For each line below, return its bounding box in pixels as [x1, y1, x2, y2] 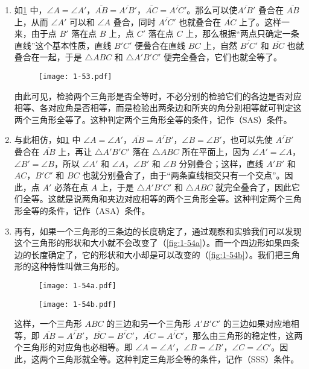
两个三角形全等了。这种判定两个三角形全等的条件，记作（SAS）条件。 [14, 113, 292, 125]
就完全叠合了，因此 [215, 180, 291, 193]
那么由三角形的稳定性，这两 [193, 329, 303, 341]
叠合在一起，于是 [14, 51, 82, 63]
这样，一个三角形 [14, 317, 82, 330]
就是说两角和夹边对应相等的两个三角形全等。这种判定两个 [56, 192, 285, 205]
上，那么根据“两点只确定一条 [185, 27, 299, 40]
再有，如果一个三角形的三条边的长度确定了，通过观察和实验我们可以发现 [14, 224, 302, 237]
